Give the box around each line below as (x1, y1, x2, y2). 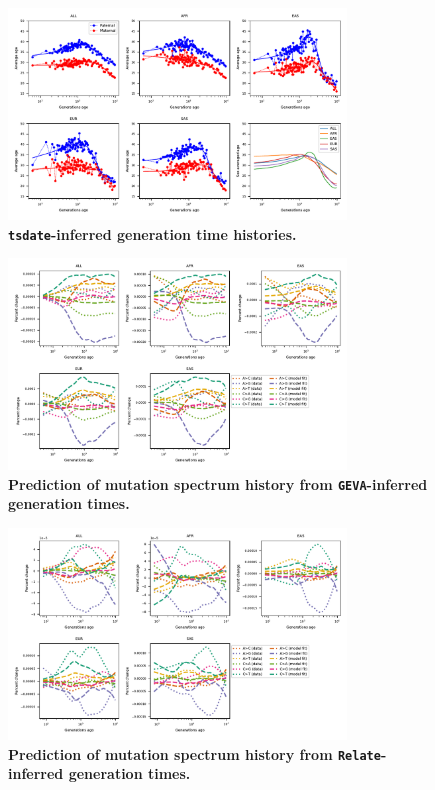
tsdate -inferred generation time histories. (8, 223, 297, 244)
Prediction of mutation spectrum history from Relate (8, 743, 381, 764)
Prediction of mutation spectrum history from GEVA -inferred (8, 473, 428, 494)
